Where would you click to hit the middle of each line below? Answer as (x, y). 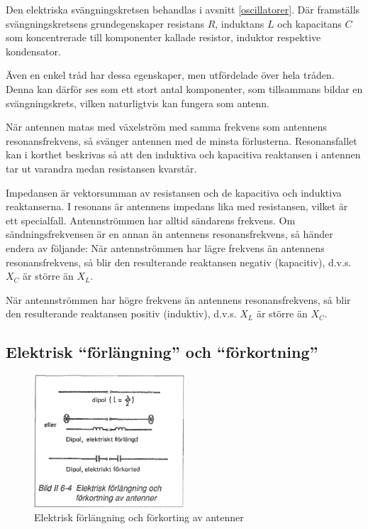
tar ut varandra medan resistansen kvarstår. (101, 168)
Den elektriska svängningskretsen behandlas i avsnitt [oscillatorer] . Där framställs (183, 9)
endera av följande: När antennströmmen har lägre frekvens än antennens (165, 247)
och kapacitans (310, 23)
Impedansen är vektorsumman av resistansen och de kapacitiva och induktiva (174, 192)
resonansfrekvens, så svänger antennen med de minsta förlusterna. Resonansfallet (182, 140)
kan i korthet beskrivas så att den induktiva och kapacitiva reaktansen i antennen (183, 154)
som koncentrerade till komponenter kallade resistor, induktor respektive (163, 37)
